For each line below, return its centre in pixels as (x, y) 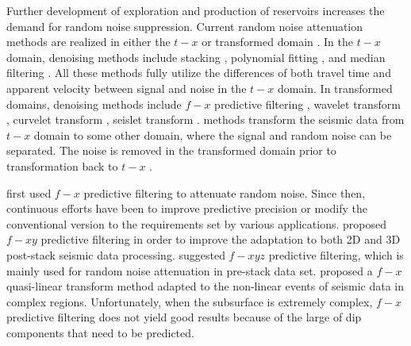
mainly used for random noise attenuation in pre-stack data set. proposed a (190, 270)
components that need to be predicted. (100, 332)
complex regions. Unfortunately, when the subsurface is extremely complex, (190, 301)
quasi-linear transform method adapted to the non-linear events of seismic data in (205, 286)
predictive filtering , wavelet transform (307, 104)
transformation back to (62, 165)
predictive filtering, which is (336, 254)
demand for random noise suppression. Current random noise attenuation (185, 26)
